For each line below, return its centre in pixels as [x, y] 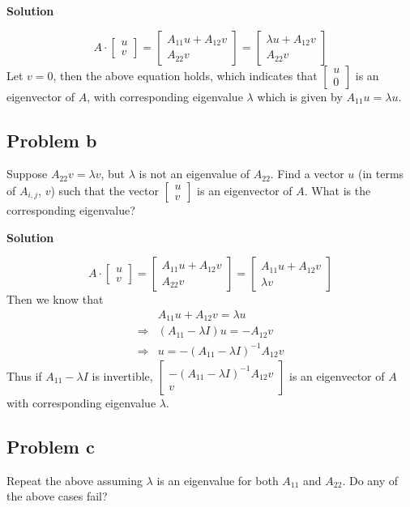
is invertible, [122, 375]
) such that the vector [105, 190]
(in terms [381, 174]
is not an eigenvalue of [194, 174]
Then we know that [55, 299]
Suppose [27, 174]
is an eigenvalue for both [218, 480]
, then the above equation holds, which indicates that [185, 75]
